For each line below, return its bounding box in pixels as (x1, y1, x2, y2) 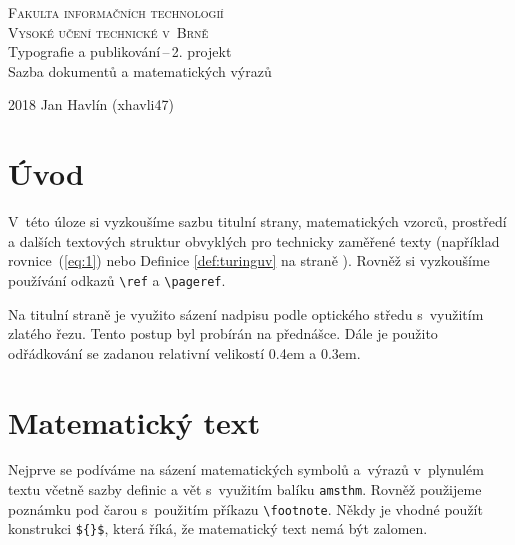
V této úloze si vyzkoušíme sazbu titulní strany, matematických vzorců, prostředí (8, 211, 507, 232)
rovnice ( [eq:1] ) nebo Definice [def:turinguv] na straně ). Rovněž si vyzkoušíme (8, 250, 490, 271)
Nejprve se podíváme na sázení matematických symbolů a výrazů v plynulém (8, 459, 484, 480)
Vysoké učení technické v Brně (8, 21, 209, 42)
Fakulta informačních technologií (8, 2, 224, 22)
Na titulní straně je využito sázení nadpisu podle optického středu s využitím (8, 303, 484, 324)
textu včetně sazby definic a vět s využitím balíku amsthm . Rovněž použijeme (8, 479, 482, 500)
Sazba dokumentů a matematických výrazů (8, 60, 272, 81)
